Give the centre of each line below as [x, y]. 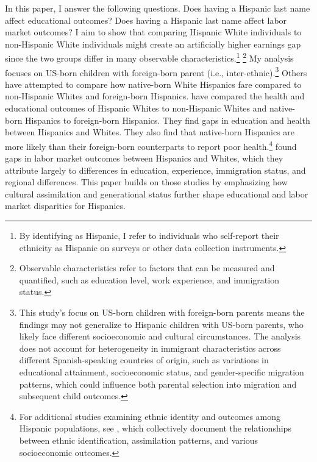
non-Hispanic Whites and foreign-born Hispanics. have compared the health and [155, 96]
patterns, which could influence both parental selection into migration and [158, 384]
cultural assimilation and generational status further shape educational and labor [157, 194]
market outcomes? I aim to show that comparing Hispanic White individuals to [153, 32]
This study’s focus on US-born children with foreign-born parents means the [162, 312]
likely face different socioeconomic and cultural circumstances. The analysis [160, 336]
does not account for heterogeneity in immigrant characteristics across [150, 348]
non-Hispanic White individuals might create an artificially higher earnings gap [153, 44]
